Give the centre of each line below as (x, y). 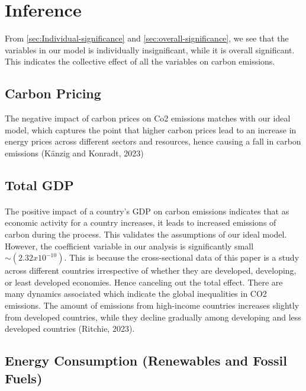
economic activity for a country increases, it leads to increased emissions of (141, 222)
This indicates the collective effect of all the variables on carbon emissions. (140, 61)
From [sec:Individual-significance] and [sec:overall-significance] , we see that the (147, 38)
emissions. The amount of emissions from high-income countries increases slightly (152, 305)
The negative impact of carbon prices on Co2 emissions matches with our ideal (148, 118)
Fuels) (24, 378)
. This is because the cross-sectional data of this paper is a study (182, 257)
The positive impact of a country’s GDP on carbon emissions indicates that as (147, 211)
